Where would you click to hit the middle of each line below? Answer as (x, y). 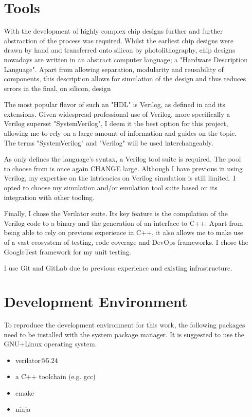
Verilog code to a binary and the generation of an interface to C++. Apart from (124, 223)
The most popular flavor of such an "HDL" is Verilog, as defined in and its (115, 104)
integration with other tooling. (49, 197)
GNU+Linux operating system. (51, 344)
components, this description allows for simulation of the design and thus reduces (125, 79)
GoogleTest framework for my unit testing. (68, 251)
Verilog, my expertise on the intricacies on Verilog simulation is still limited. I (120, 178)
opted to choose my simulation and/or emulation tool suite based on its (111, 188)
